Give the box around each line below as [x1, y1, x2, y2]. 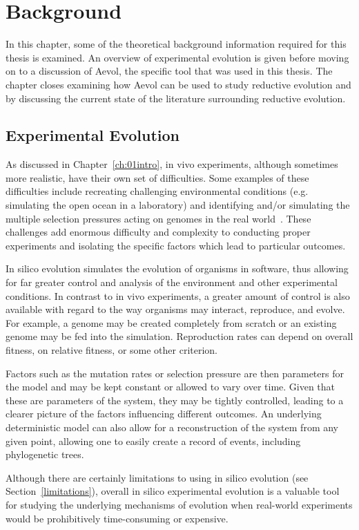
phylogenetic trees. [6, 447, 84, 462]
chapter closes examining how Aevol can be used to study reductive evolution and [6, 77, 351, 91]
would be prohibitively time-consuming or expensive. [6, 511, 229, 525]
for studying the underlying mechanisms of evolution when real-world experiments [6, 497, 353, 511]
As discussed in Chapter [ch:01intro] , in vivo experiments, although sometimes [6, 157, 338, 171]
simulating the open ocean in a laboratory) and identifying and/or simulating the [6, 198, 350, 212]
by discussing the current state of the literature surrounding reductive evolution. [6, 91, 346, 105]
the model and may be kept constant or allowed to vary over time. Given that [6, 379, 336, 394]
